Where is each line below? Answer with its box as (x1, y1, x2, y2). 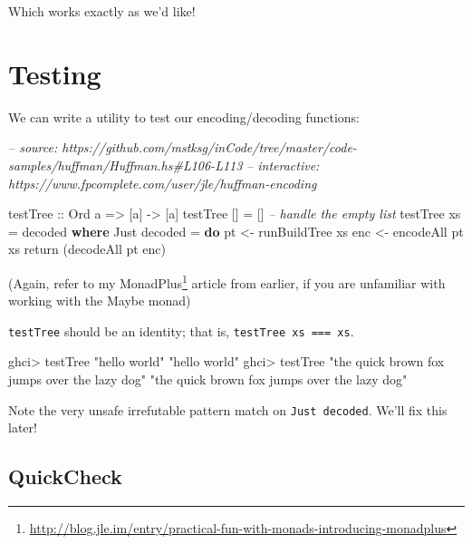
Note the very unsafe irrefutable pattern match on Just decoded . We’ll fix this (8, 400, 448, 419)
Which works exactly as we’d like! (8, 2, 196, 20)
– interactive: (246, 155, 320, 174)
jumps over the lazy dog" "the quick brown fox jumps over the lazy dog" (8, 369, 408, 388)
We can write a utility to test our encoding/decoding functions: (8, 107, 360, 126)
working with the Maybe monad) (8, 291, 191, 310)
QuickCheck (8, 462, 122, 491)
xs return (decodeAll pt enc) (8, 239, 166, 258)
